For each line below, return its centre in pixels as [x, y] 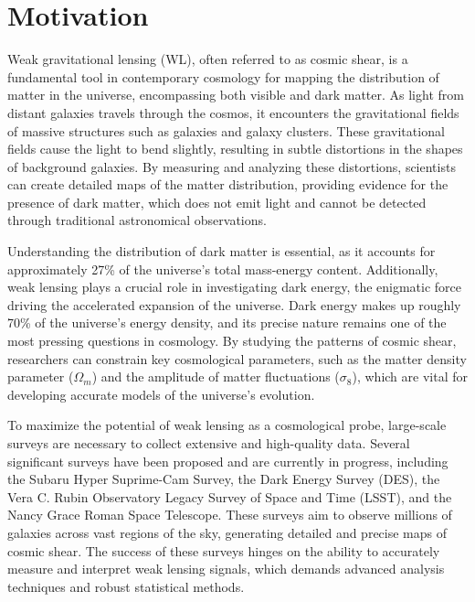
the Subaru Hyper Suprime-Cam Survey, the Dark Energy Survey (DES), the [224, 479]
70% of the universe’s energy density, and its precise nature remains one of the [227, 322]
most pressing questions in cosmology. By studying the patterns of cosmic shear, [232, 341]
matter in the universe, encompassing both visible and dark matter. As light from [236, 95]
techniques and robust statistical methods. [126, 586]
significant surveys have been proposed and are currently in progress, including [228, 461]
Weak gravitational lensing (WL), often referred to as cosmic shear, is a [208, 59]
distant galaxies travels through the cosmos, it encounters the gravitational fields [233, 112]
